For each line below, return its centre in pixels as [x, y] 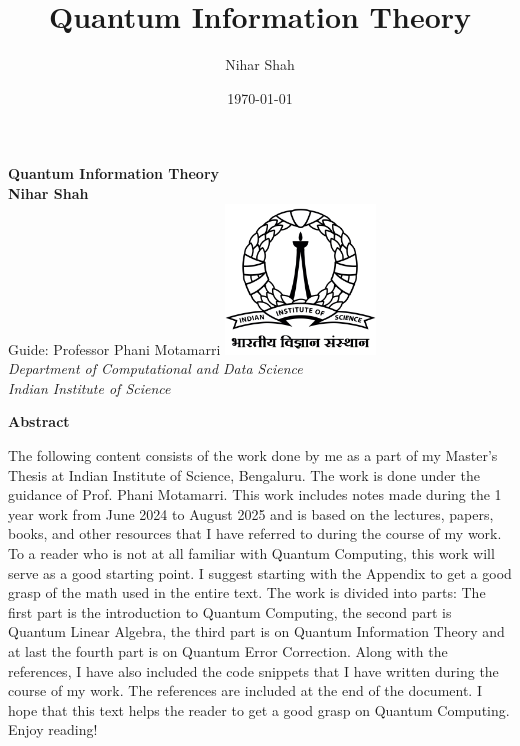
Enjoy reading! [53, 729]
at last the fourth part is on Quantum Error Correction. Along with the [228, 651]
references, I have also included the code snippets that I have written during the [253, 670]
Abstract [39, 421]
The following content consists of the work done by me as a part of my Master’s [253, 455]
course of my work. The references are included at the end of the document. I [245, 690]
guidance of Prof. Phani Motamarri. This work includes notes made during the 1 [255, 494]
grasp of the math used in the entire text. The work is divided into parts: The [247, 592]
